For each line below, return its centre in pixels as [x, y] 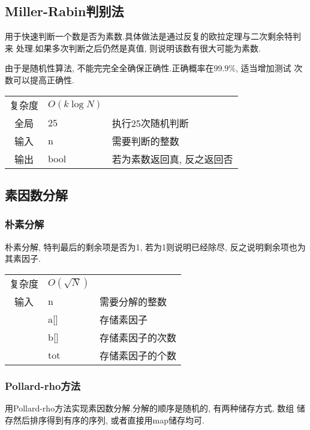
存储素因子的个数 [138, 355]
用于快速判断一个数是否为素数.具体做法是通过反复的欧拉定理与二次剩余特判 [153, 36]
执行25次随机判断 [150, 123]
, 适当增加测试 [264, 68]
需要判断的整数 [145, 141]
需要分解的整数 [133, 301]
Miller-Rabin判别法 [64, 11]
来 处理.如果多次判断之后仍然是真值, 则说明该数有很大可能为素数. [133, 48]
